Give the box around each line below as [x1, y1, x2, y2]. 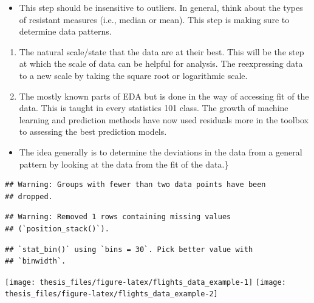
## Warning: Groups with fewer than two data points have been [5, 180, 266, 189]
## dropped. [5, 192, 53, 201]
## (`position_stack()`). [5, 224, 109, 233]
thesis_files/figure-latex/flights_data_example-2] [5, 290, 218, 299]
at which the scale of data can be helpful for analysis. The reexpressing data [19, 57, 303, 70]
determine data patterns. [19, 25, 112, 38]
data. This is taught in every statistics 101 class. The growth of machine [19, 101, 288, 114]
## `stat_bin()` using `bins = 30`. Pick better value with [5, 245, 253, 254]
